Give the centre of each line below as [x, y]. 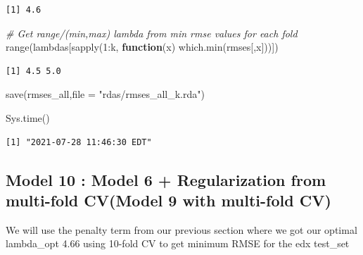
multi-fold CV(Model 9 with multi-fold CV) [168, 200]
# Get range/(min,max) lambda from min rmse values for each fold [152, 33]
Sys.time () [28, 117]
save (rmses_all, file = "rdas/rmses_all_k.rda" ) [105, 94]
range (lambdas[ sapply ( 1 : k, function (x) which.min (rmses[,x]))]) [142, 47]
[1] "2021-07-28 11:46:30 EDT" [79, 142]
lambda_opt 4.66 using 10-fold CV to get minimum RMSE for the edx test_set [178, 243]
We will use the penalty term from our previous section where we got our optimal [181, 229]
